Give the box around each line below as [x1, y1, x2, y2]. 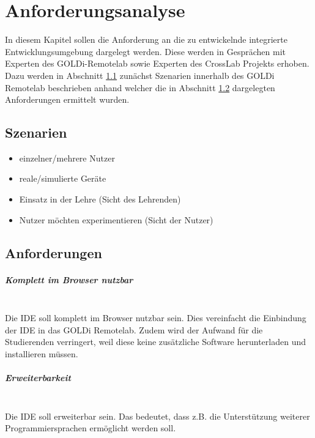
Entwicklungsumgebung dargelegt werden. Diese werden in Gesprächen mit [5, 45, 286, 58]
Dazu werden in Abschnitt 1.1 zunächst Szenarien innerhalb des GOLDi [5, 69, 275, 81]
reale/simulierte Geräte [19, 172, 106, 185]
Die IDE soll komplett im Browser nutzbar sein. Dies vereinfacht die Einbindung [5, 311, 306, 324]
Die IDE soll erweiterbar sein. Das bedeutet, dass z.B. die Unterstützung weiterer [5, 409, 310, 422]
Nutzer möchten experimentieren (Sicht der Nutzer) [19, 213, 213, 226]
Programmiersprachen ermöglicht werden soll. [5, 421, 176, 434]
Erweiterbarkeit [5, 371, 71, 384]
